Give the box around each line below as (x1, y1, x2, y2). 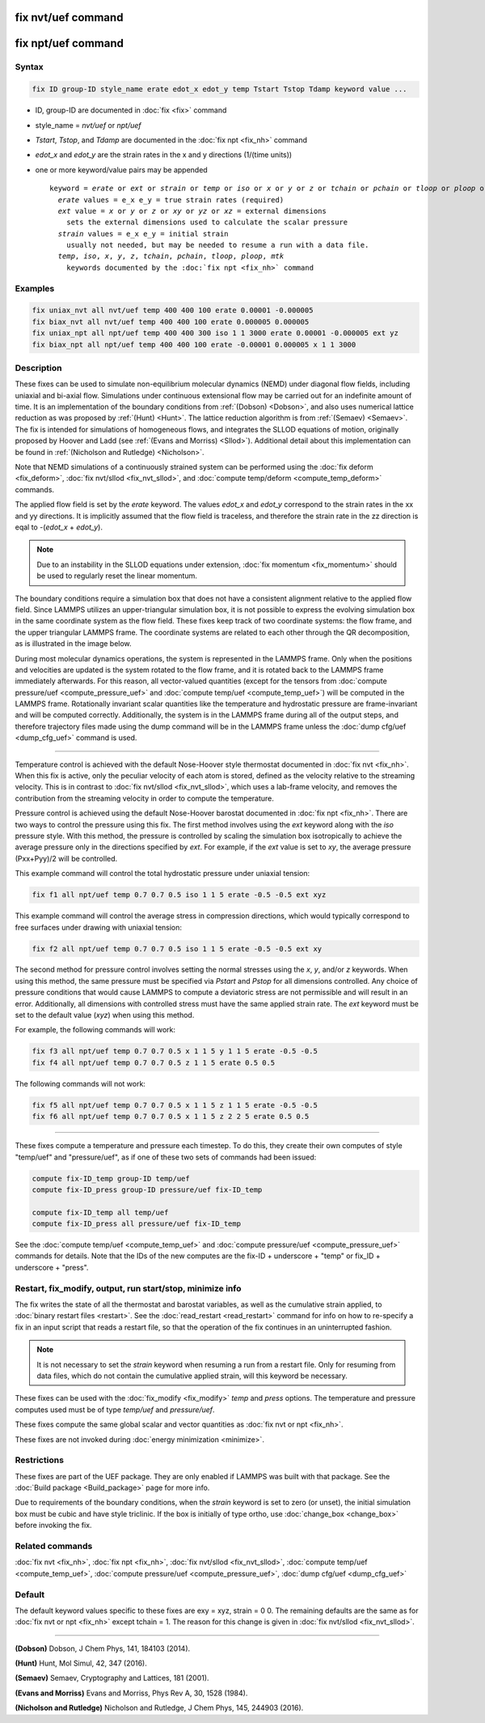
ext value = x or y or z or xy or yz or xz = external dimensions (57, 206, 327, 215)
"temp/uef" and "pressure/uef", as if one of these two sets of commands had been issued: (15, 1152, 317, 1162)
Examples (15, 283, 55, 294)
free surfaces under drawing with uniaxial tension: (15, 922, 182, 932)
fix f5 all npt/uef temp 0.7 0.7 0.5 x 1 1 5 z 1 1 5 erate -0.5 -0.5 (32, 1100, 318, 1109)
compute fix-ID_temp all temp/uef (32, 1207, 169, 1217)
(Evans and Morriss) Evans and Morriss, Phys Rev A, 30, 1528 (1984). (15, 1688, 248, 1698)
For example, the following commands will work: (15, 1025, 176, 1035)
